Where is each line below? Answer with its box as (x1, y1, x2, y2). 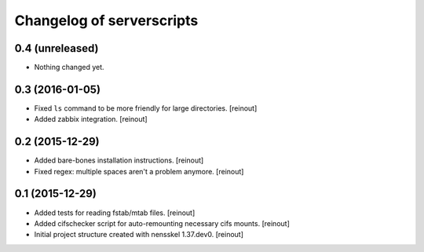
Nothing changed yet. (34, 63, 105, 72)
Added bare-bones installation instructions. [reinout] (34, 155, 204, 165)
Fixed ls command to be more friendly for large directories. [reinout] (34, 103, 258, 113)
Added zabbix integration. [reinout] (34, 115, 148, 124)
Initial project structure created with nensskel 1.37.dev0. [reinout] (34, 230, 243, 239)
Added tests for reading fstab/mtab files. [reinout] (34, 208, 196, 217)
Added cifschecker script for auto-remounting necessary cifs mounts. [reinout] (34, 218, 290, 228)
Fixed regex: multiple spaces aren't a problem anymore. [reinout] (34, 166, 244, 176)
